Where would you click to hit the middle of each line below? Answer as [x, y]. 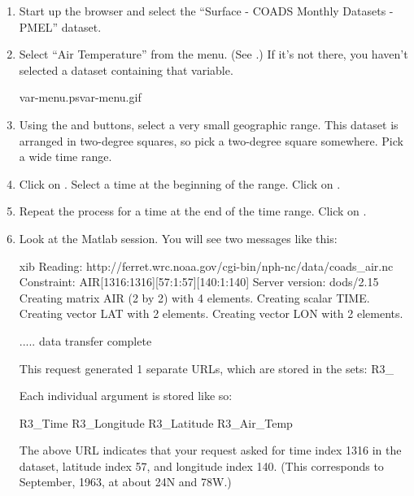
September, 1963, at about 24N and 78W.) [125, 482]
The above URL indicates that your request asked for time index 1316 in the [210, 450]
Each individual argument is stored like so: [126, 396]
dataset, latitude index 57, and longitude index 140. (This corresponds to [201, 466]
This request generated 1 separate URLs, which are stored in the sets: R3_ [206, 368]
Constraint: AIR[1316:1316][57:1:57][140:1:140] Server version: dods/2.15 [199, 282]
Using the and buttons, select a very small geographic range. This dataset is [209, 124]
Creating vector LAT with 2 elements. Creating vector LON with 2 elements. [211, 313]
